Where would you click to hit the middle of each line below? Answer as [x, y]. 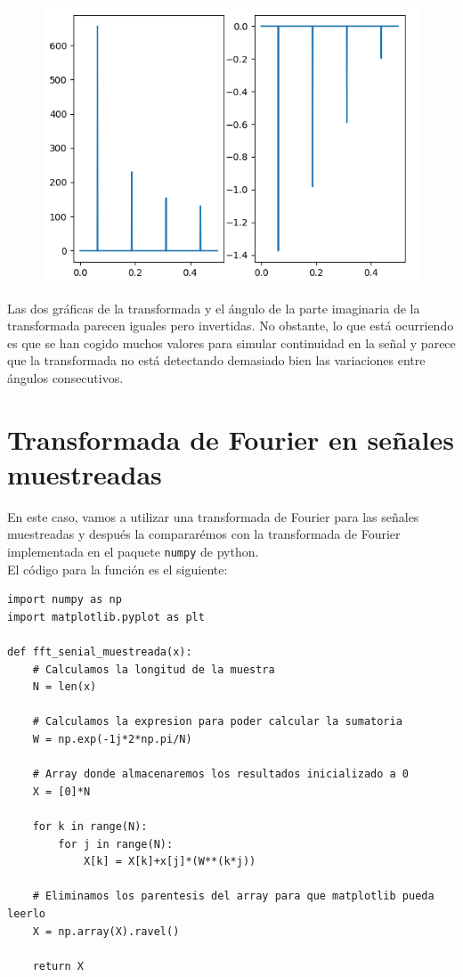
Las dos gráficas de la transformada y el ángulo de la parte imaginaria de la [214, 308]
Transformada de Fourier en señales [231, 439]
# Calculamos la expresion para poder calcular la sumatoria [217, 722]
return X [58, 966]
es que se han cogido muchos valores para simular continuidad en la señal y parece [231, 342]
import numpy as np [65, 600]
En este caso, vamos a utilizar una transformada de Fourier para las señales [213, 516]
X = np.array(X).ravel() [106, 931]
